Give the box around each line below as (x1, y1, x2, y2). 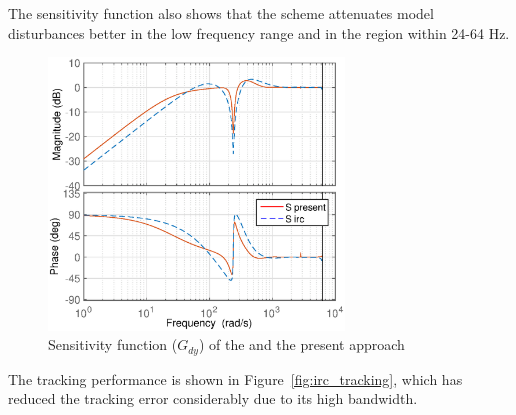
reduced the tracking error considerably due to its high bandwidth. (8, 388, 418, 409)
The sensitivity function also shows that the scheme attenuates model (8, 3, 434, 23)
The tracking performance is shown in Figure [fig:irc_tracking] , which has (8, 368, 463, 389)
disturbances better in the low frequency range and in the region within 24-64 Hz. (8, 22, 510, 43)
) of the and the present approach (198, 334, 405, 355)
